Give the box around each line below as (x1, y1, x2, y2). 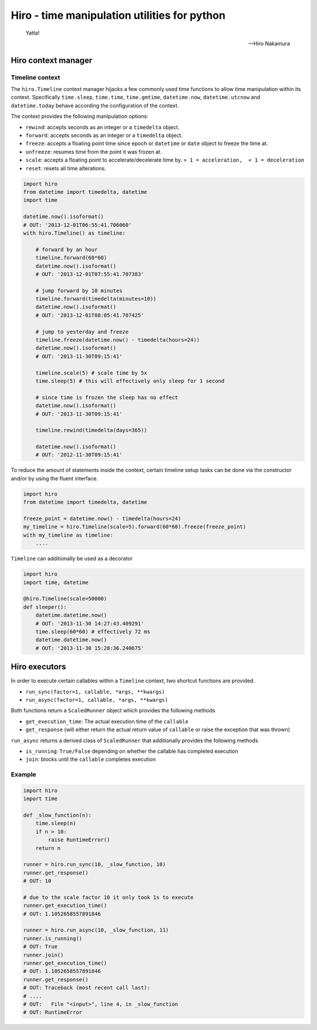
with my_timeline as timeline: (23, 531, 114, 538)
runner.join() (23, 951, 64, 958)
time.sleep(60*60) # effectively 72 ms (35, 628, 151, 635)
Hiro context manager (11, 55, 93, 65)
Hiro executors (11, 662, 66, 672)
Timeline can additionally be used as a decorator (11, 555, 133, 562)
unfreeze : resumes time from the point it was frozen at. (25, 148, 162, 155)
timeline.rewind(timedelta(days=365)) (35, 427, 147, 434)
